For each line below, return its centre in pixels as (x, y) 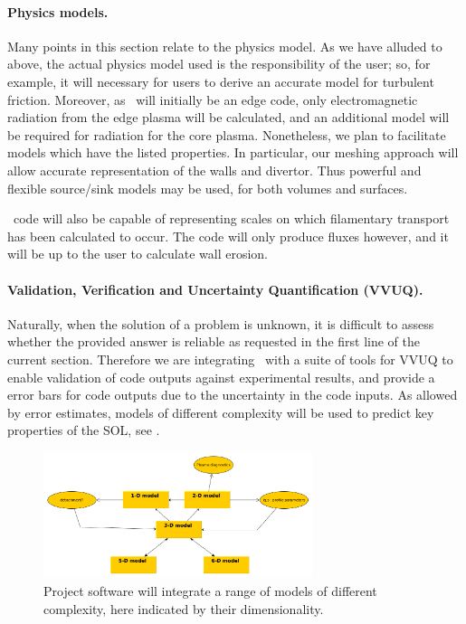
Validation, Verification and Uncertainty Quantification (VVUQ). (215, 289)
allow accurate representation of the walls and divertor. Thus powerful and (214, 170)
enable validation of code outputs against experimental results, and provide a (221, 377)
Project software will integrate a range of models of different (210, 590)
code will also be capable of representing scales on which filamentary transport (231, 218)
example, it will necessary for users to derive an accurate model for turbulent (221, 81)
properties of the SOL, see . (84, 430)
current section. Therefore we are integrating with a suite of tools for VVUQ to (230, 359)
